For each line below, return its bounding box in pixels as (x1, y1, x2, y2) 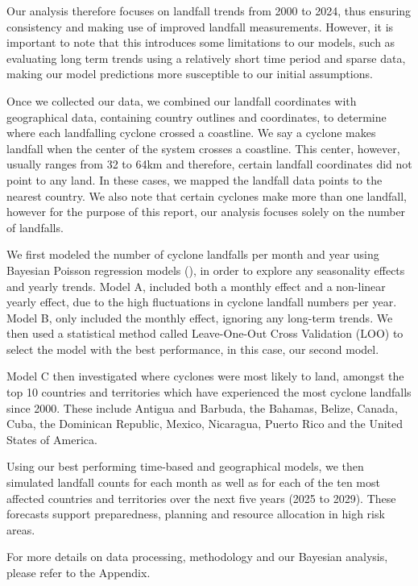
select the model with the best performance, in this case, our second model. (6, 340, 379, 357)
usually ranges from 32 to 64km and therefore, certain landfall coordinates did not (6, 156, 412, 172)
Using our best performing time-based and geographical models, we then (6, 458, 364, 475)
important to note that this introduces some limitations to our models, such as (6, 34, 395, 51)
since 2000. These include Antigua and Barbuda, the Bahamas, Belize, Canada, (6, 399, 398, 416)
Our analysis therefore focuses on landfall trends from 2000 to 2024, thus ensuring (6, 2, 412, 19)
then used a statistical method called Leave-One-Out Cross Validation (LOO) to (6, 325, 404, 342)
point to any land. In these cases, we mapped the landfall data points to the (6, 171, 383, 188)
